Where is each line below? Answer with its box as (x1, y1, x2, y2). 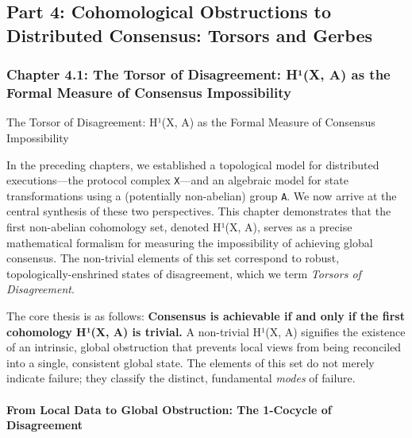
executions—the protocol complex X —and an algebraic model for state (6, 172, 348, 188)
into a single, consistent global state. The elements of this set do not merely (6, 354, 375, 370)
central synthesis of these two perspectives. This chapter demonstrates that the (6, 203, 391, 219)
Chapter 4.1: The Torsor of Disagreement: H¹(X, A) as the (6, 64, 391, 84)
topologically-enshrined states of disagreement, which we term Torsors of (6, 265, 361, 281)
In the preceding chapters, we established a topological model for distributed (6, 156, 379, 172)
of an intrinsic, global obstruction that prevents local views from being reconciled (6, 339, 402, 355)
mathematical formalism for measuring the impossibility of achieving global (6, 234, 373, 250)
